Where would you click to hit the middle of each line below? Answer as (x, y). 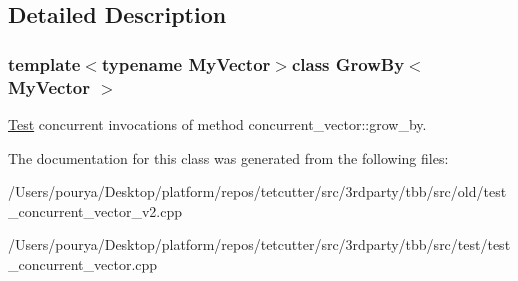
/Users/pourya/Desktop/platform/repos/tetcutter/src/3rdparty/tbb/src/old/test (257, 191)
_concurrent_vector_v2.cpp (95, 210)
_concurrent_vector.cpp (83, 263)
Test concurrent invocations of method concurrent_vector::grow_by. (217, 123)
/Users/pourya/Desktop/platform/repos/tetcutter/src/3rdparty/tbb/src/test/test (259, 244)
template (44, 63)
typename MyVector (186, 63)
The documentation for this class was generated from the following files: (228, 157)
